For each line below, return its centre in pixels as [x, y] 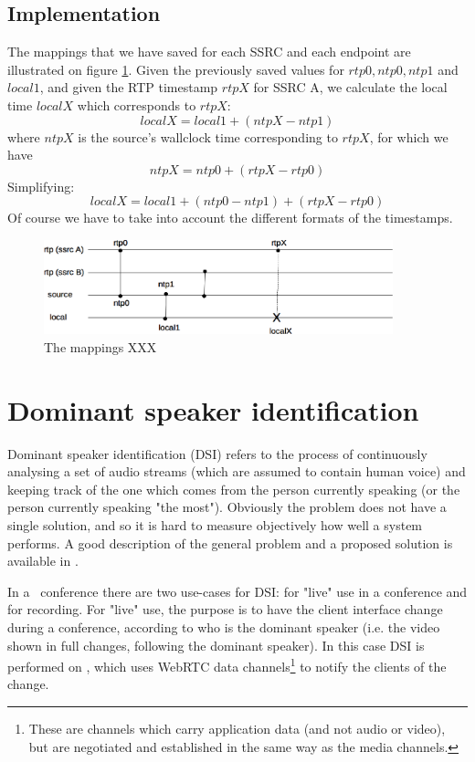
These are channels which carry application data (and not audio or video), [237, 728]
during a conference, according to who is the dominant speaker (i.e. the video [224, 626]
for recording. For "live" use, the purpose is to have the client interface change [225, 609]
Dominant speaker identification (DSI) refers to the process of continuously [217, 453]
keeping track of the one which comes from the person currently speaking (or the [234, 489]
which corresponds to [137, 104]
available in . [43, 561]
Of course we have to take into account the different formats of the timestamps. [230, 218]
